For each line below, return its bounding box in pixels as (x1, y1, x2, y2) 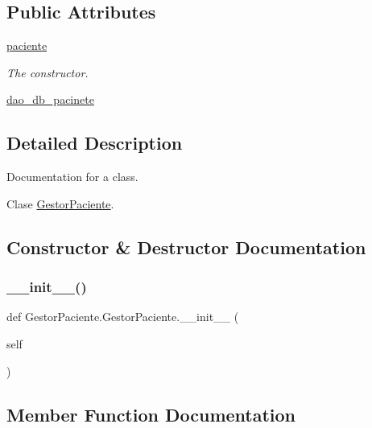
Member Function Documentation (6, 401, 296, 426)
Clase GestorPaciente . (6, 195, 114, 212)
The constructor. (6, 64, 89, 80)
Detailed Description (6, 130, 183, 155)
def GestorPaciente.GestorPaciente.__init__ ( (6, 308, 239, 325)
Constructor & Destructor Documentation (6, 234, 366, 259)
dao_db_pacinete (6, 91, 94, 108)
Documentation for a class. (6, 168, 138, 185)
